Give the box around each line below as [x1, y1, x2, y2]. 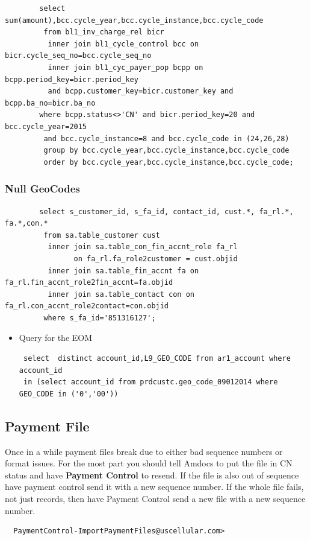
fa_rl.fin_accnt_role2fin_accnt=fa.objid [5, 278, 173, 287]
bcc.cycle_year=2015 [5, 122, 87, 131]
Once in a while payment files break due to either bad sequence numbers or [5, 445, 283, 457]
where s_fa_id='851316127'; [43, 313, 156, 322]
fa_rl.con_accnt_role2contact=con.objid [5, 302, 169, 311]
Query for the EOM [19, 331, 93, 344]
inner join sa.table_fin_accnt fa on [48, 266, 199, 275]
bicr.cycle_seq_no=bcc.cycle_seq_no [5, 51, 152, 60]
